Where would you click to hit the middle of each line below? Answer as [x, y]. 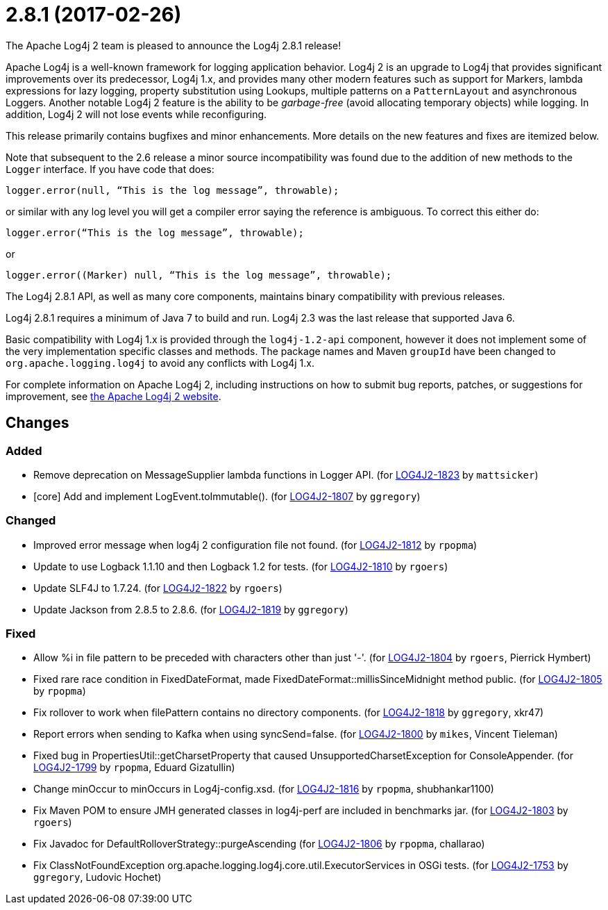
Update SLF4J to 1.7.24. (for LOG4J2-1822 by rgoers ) [158, 588]
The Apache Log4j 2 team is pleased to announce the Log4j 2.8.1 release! [174, 45]
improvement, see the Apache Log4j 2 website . [113, 396]
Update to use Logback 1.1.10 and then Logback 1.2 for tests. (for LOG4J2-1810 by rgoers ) [241, 566]
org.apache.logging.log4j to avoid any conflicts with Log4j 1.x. [160, 363]
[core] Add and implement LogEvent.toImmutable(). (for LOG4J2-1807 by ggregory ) [227, 496]
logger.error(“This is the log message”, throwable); [155, 232]
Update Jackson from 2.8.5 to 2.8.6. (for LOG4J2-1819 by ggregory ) [191, 609]
